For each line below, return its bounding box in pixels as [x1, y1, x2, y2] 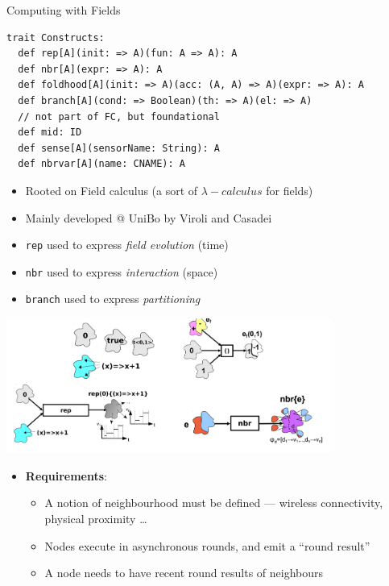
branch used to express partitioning [25, 290, 201, 307]
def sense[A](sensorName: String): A [18, 142, 220, 154]
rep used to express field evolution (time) [25, 236, 229, 253]
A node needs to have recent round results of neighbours [44, 564, 324, 581]
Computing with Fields [6, 2, 121, 18]
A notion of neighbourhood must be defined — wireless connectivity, [44, 494, 383, 511]
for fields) [266, 181, 313, 198]
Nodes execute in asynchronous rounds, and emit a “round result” [44, 537, 370, 554]
